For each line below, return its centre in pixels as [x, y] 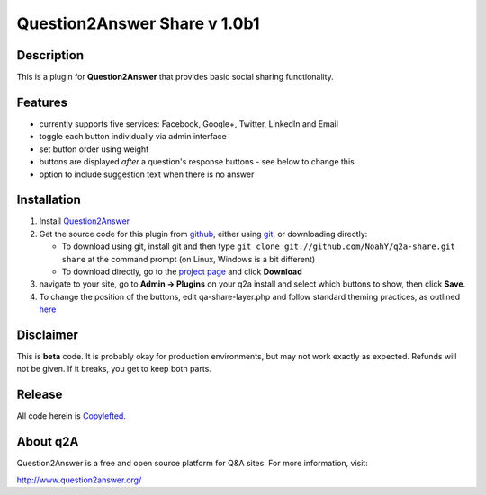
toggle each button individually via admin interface [133, 137]
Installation [49, 200]
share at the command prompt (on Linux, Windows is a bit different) [189, 259]
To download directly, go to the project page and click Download [182, 271]
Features [42, 102]
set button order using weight [94, 149]
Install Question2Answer [85, 221]
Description [50, 55]
